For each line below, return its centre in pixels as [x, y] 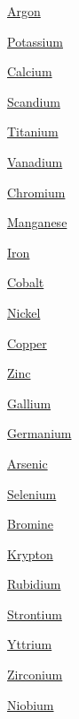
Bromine [30, 524]
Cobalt [26, 282]
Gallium [29, 403]
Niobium [31, 704]
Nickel [24, 312]
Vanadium [35, 161]
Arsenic [28, 463]
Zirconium [35, 675]
